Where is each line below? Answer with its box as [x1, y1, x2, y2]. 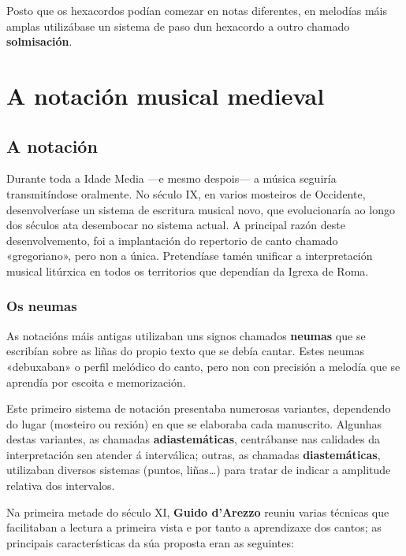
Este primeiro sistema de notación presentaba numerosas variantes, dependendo [6, 400, 391, 417]
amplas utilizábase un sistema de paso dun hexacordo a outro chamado [6, 17, 350, 34]
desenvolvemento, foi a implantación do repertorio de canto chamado [6, 232, 338, 248]
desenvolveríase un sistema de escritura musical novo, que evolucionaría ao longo [6, 201, 395, 217]
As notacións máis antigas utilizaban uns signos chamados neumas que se [6, 327, 366, 343]
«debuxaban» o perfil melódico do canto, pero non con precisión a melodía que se [6, 358, 400, 374]
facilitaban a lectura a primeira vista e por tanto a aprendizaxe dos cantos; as [6, 519, 382, 536]
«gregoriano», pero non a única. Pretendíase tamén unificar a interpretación [6, 247, 373, 264]
